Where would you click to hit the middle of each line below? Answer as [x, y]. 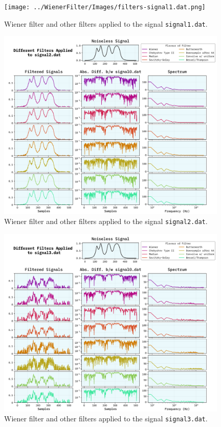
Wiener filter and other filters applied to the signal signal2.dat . [106, 221]
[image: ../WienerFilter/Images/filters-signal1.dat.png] [105, 7]
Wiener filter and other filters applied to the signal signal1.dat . [106, 23]
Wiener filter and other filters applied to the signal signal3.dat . [106, 419]
